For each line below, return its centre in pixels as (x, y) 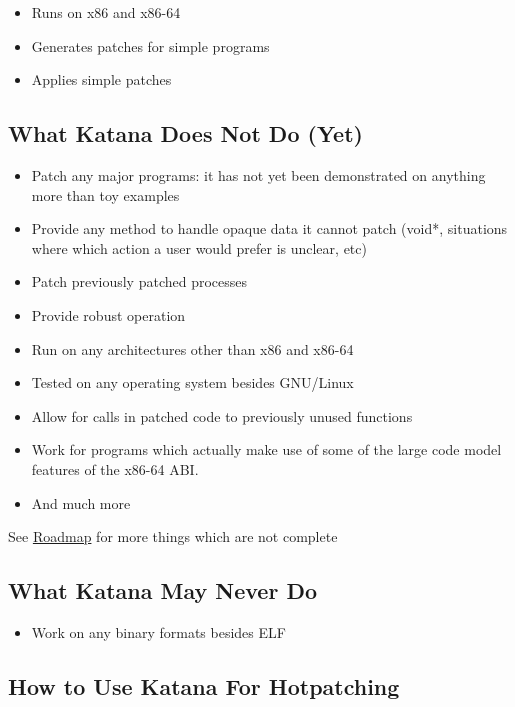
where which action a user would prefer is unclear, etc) (199, 247)
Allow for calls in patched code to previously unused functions (222, 415)
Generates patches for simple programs (150, 45)
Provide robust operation (108, 314)
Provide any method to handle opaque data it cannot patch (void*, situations (269, 228)
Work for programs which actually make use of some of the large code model (266, 449)
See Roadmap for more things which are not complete (173, 536)
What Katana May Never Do (163, 590)
